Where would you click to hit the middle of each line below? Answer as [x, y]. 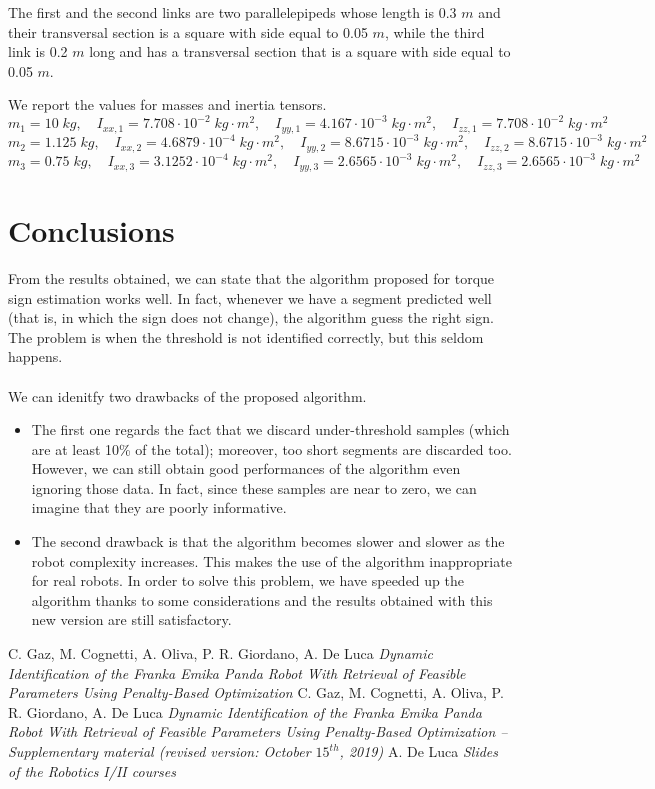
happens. [35, 356]
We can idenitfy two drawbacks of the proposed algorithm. [187, 395]
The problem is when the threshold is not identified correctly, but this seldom [246, 336]
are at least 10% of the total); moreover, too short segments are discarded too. [271, 448]
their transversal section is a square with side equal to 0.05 [188, 31]
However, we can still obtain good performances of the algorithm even [246, 468]
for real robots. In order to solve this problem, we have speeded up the [247, 580]
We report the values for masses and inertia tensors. [167, 104]
